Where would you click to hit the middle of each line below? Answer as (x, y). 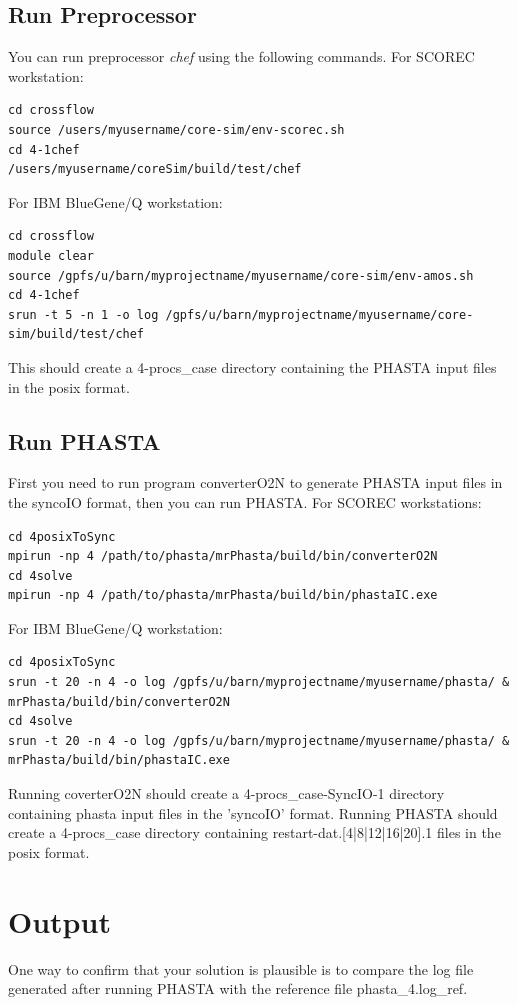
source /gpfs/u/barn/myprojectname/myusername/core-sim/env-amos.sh (241, 275)
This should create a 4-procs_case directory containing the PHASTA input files (252, 366)
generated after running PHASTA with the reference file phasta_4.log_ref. (238, 988)
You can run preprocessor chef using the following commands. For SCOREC (241, 56)
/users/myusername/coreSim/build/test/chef (155, 169)
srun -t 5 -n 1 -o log (83, 314)
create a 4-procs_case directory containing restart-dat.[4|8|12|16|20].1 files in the (254, 832)
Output (59, 920)
